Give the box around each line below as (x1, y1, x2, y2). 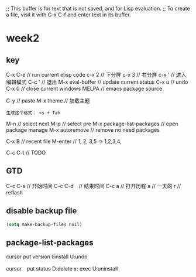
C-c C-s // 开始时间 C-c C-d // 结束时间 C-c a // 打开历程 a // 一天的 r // (6, 182, 181, 189)
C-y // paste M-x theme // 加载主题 (6, 97, 90, 104)
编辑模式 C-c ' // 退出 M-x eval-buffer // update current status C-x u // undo (6, 78, 188, 86)
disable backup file (6, 206, 77, 216)
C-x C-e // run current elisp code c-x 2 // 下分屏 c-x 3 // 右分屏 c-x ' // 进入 (6, 71, 187, 78)
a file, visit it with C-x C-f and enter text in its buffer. (6, 11, 131, 18)
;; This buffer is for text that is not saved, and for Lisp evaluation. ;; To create (6, 5, 190, 12)
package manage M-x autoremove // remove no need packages (6, 126, 160, 134)
